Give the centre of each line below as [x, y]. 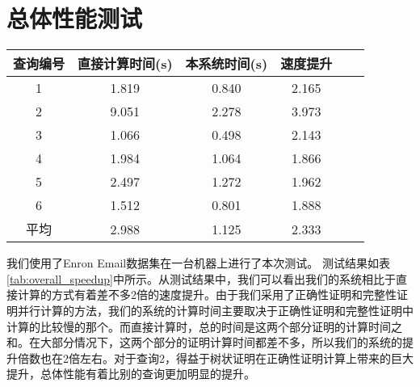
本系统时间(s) [227, 64]
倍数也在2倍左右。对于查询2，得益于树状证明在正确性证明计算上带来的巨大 [215, 358]
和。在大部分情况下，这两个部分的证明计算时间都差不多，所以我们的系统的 [204, 342]
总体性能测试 [75, 18]
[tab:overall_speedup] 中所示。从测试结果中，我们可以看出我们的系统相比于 [201, 278]
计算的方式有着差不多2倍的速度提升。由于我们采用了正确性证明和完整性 [207, 294]
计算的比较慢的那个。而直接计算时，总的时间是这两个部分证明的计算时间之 [204, 326]
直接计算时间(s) [125, 64]
